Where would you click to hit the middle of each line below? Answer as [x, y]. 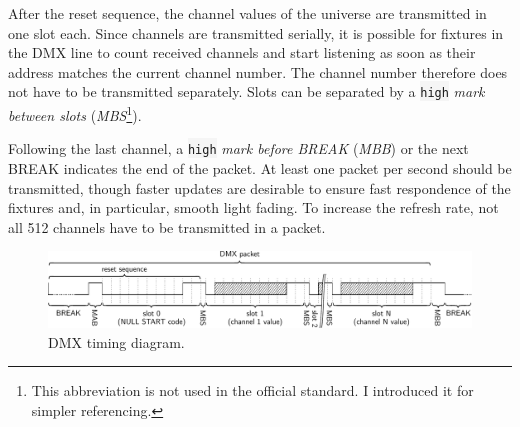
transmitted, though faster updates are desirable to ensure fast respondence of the [259, 187]
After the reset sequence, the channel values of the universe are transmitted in [247, 13]
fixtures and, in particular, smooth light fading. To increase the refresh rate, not [253, 207]
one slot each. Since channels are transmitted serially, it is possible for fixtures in [256, 32]
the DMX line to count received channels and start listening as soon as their [242, 52]
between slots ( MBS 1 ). [75, 113]
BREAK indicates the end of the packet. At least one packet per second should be [260, 167]
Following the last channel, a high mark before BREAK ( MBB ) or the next [238, 148]
